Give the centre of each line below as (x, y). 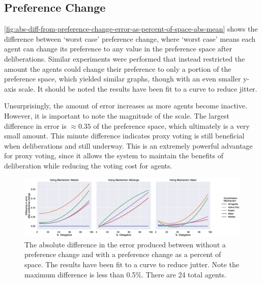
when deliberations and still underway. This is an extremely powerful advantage (128, 145)
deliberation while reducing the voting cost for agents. (88, 165)
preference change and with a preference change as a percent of (123, 254)
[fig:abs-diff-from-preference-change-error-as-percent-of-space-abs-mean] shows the (131, 29)
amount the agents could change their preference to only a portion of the (118, 68)
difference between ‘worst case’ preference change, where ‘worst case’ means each (130, 38)
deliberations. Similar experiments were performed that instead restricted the (125, 58)
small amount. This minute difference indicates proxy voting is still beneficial (124, 136)
